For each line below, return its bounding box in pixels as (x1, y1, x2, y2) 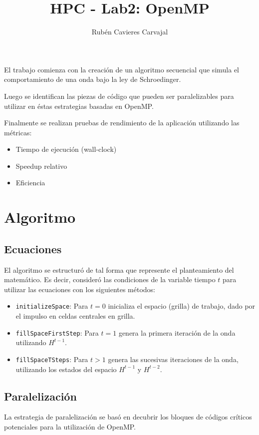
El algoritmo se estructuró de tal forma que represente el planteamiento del (4, 264, 234, 275)
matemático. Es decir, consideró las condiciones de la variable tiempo (4, 274, 216, 285)
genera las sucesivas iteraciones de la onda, (108, 354, 239, 364)
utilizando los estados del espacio (15, 364, 117, 374)
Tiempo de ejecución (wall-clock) (15, 144, 117, 154)
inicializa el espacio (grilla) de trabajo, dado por (108, 301, 256, 311)
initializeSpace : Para (15, 301, 88, 311)
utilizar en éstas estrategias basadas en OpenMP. (4, 100, 154, 111)
